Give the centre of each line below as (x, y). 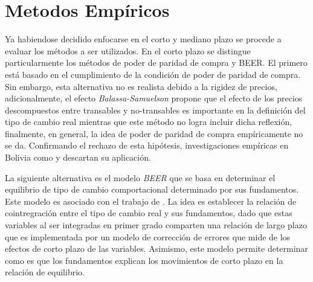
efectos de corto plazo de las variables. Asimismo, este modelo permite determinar (156, 248)
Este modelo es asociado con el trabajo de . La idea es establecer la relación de (151, 201)
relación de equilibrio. (45, 272)
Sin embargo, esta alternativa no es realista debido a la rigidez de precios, (141, 86)
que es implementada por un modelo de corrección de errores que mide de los (148, 236)
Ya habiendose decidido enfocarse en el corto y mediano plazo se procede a (143, 39)
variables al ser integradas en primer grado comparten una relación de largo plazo (156, 225)
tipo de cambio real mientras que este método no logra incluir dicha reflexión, (149, 122)
